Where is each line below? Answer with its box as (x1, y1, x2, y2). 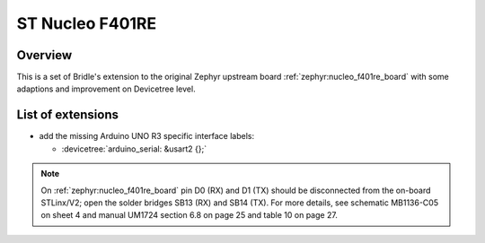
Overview (16, 48, 73, 63)
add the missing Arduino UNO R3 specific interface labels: (39, 131, 255, 142)
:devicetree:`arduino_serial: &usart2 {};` (61, 143, 207, 154)
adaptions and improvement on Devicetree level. (16, 83, 197, 94)
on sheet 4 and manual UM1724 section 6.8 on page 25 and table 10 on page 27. (40, 210, 339, 221)
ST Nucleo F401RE (16, 13, 157, 33)
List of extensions (16, 108, 119, 123)
